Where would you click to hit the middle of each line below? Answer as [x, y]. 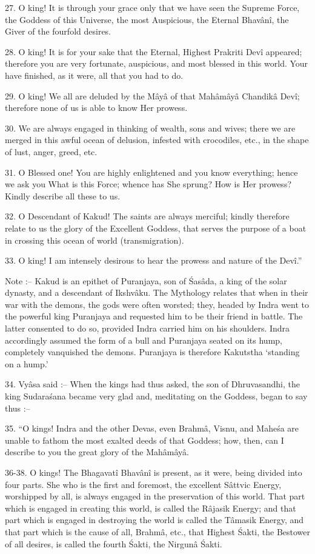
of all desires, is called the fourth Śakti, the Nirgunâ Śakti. [114, 543]
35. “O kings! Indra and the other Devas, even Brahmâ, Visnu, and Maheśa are [152, 428]
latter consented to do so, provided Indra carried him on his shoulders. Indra [148, 328]
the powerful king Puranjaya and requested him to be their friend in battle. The [154, 316]
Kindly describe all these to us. [63, 195]
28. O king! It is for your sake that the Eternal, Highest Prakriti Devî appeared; [154, 51]
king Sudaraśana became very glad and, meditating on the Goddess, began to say [156, 396]
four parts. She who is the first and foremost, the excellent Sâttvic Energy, [143, 484]
